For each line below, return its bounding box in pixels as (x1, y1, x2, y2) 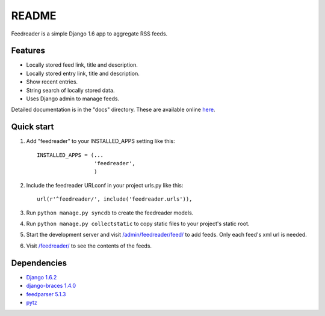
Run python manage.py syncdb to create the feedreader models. (26, 209, 194, 216)
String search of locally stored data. (26, 87, 115, 94)
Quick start (11, 122, 54, 132)
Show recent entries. (26, 78, 78, 85)
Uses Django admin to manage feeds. (26, 95, 120, 102)
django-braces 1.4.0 (26, 282, 76, 290)
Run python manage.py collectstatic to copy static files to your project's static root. (26, 220, 250, 228)
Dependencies (11, 258, 67, 268)
